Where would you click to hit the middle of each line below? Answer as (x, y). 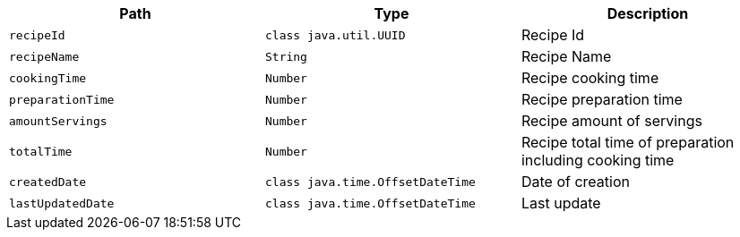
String (286, 56)
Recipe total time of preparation (628, 142)
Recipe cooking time (590, 78)
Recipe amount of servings (611, 121)
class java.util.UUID (335, 35)
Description (648, 13)
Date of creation (575, 182)
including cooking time (598, 160)
